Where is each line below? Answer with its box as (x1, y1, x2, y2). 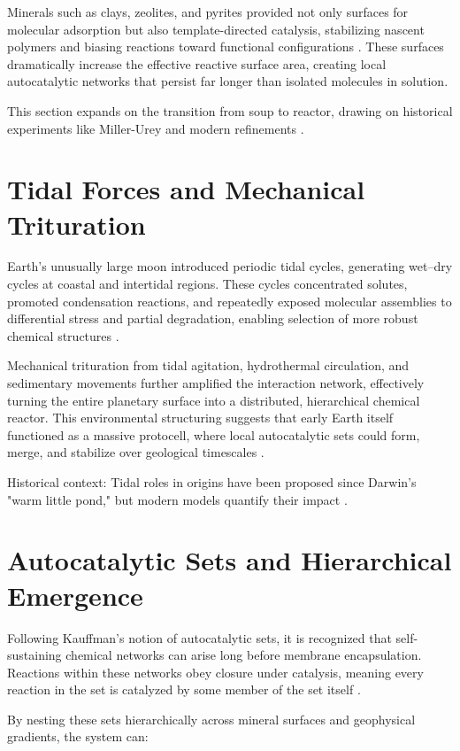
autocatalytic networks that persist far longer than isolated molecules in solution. (7, 72, 448, 90)
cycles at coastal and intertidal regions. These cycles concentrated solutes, (7, 275, 408, 293)
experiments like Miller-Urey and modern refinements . (7, 119, 304, 137)
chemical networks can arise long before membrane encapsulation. (65, 646, 422, 664)
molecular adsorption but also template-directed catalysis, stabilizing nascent (7, 19, 425, 38)
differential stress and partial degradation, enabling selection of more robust (7, 309, 418, 328)
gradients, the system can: (7, 727, 149, 746)
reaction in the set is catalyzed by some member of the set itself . (7, 680, 361, 699)
